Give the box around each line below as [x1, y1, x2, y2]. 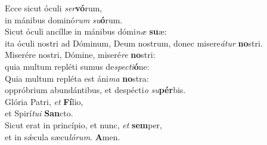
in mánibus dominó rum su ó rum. [5, 13, 123, 26]
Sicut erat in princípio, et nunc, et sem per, [5, 118, 162, 131]
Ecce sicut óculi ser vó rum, [5, 2, 103, 14]
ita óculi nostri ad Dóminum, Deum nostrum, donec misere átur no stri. [5, 36, 263, 49]
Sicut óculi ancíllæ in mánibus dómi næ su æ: [5, 25, 167, 38]
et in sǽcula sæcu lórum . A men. [5, 130, 120, 143]
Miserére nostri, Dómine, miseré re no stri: [5, 48, 156, 61]
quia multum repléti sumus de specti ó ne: [5, 60, 150, 72]
